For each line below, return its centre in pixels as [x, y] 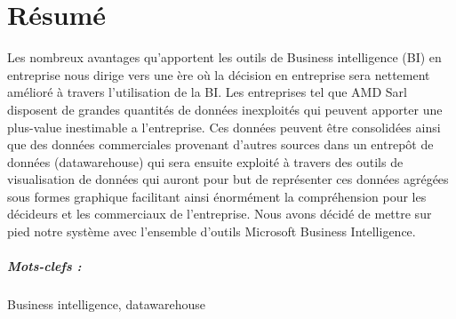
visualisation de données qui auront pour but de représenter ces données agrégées [228, 179]
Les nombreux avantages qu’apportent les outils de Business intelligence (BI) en [224, 57]
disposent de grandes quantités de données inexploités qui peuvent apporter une [225, 109]
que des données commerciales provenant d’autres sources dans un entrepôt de [220, 144]
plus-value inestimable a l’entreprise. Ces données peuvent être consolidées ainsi [224, 127]
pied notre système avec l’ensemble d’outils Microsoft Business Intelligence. [212, 231]
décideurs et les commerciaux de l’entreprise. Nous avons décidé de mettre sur [220, 214]
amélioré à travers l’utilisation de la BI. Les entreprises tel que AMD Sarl [207, 92]
